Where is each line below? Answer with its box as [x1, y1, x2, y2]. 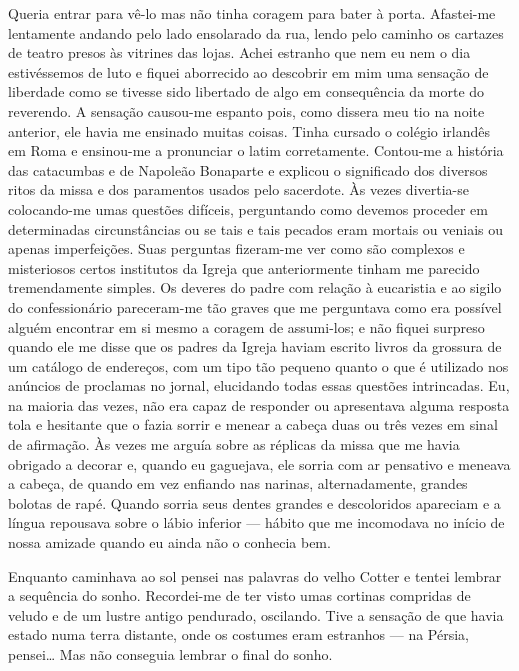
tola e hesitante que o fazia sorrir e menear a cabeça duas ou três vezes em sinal [8, 414, 498, 435]
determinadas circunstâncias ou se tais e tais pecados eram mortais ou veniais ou [8, 218, 504, 239]
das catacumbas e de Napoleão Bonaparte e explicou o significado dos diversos [8, 159, 488, 180]
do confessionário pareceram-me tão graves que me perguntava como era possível [8, 296, 502, 317]
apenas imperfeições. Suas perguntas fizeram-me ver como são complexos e [8, 238, 465, 259]
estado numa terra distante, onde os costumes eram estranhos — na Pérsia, [8, 624, 470, 645]
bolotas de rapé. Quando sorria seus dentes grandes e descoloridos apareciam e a [8, 492, 501, 513]
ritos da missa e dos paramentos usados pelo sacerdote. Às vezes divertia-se [8, 179, 469, 200]
